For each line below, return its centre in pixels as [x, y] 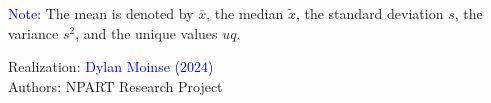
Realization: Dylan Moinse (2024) [111, 66]
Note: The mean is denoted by [101, 13]
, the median [245, 13]
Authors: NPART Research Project [115, 85]
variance [33, 32]
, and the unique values [146, 32]
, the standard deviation [369, 13]
